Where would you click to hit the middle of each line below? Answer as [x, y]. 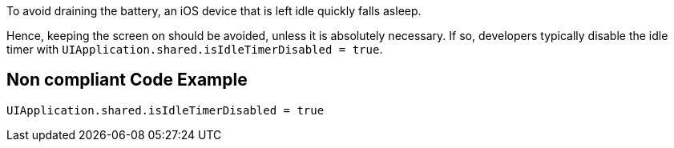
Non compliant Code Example [127, 80]
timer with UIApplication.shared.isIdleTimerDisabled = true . [195, 49]
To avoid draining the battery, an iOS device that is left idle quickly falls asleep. [214, 11]
